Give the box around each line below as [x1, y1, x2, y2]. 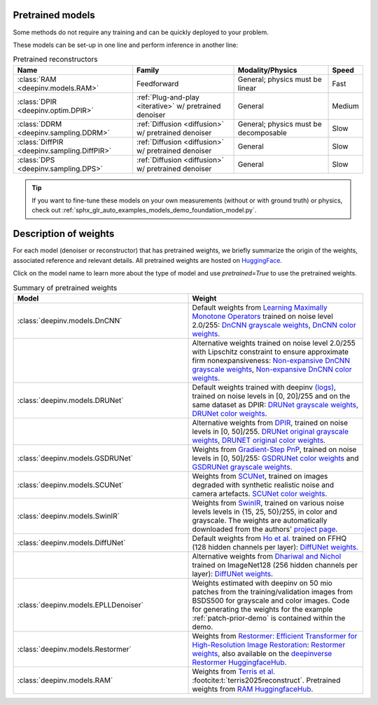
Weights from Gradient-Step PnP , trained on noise [192, 444, 357, 454]
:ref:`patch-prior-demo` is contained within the [192, 613, 346, 623]
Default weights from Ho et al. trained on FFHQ [192, 533, 346, 543]
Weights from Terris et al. [192, 666, 276, 676]
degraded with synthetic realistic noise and [192, 480, 335, 490]
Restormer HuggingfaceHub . [192, 657, 287, 667]
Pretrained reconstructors [13, 55, 98, 64]
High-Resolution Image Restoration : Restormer [192, 640, 346, 650]
